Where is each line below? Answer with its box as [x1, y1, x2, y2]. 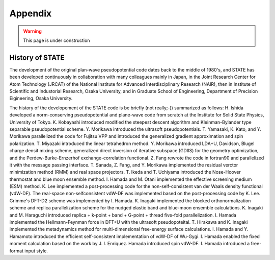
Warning [23, 28, 42, 34]
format [9, 248, 24, 254]
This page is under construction [23, 37, 90, 43]
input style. [24, 248, 48, 254]
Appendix [9, 8, 52, 19]
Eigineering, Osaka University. [9, 95, 73, 102]
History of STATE [9, 53, 65, 62]
